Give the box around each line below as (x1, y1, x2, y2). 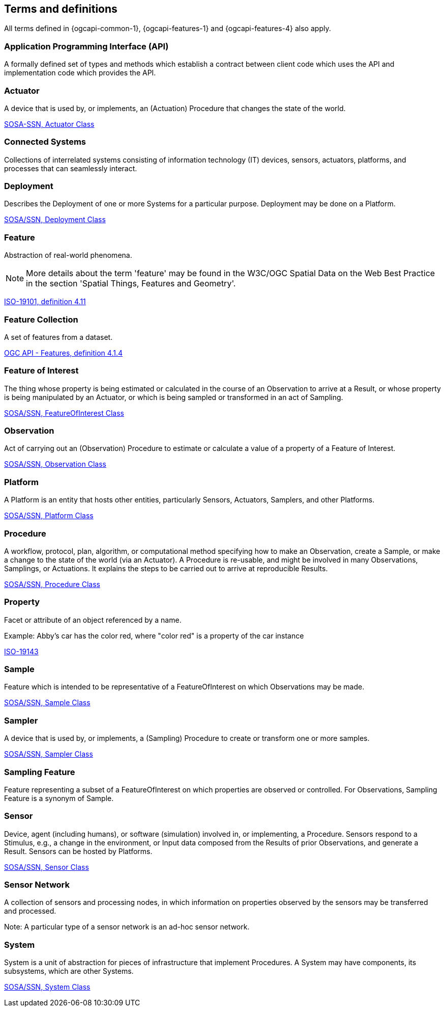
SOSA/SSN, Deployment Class (4, 215, 106, 224)
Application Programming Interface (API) (4, 41, 169, 51)
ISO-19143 (4, 647, 39, 656)
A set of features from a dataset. (4, 332, 113, 341)
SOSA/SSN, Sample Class (4, 698, 91, 707)
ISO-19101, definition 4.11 (4, 297, 86, 306)
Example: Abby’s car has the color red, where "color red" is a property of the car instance (4, 631, 304, 640)
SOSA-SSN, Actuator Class (4, 119, 95, 128)
